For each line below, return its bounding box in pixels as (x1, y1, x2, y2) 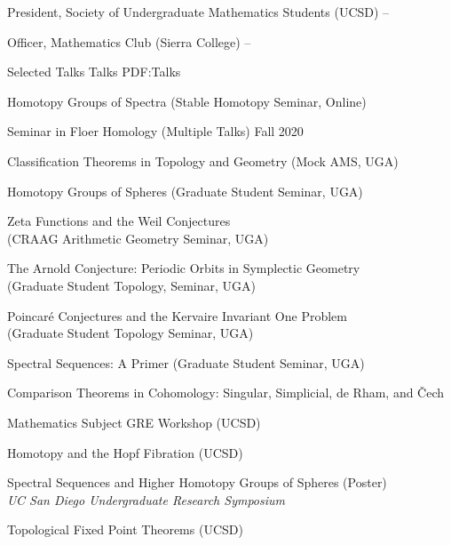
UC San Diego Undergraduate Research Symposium (7, 490, 285, 509)
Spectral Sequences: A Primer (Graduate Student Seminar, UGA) (7, 353, 365, 372)
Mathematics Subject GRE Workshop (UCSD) (7, 413, 261, 431)
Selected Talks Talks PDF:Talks (7, 62, 181, 81)
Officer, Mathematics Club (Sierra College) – (7, 32, 251, 51)
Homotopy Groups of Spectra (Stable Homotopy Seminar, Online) (7, 92, 367, 110)
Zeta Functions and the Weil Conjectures (7, 212, 231, 230)
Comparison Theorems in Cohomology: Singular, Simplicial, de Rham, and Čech (7, 383, 445, 402)
